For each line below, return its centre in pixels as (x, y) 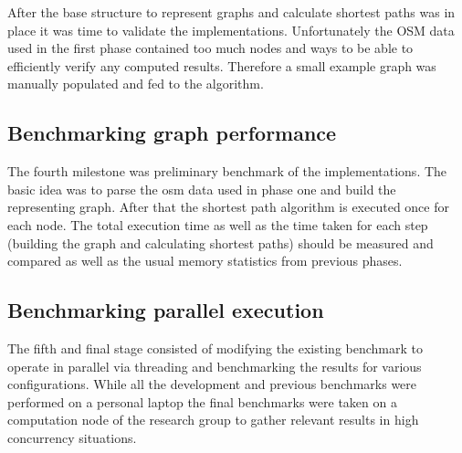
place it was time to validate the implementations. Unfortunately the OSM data (231, 30)
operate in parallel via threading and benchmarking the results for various (215, 366)
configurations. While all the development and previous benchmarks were (212, 384)
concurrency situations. (72, 437)
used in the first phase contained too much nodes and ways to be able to (210, 48)
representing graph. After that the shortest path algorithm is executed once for (228, 207)
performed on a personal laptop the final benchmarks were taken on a (202, 401)
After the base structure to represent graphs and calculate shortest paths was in (231, 12)
